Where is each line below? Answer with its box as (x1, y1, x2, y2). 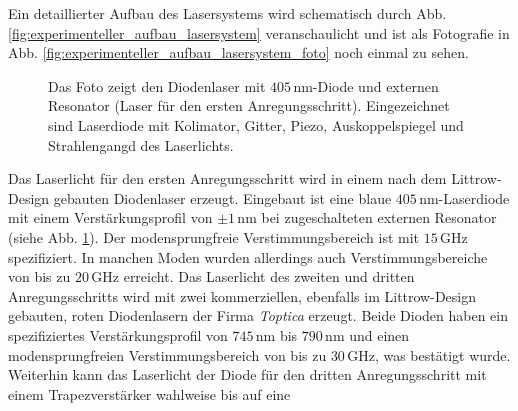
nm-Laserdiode (419, 187, 510, 208)
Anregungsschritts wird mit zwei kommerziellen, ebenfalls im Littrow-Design (8, 285, 476, 306)
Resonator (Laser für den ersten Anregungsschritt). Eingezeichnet (48, 95, 450, 116)
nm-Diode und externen (293, 75, 439, 96)
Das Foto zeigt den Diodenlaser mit (48, 75, 266, 96)
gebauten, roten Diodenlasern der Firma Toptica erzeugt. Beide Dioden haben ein (8, 305, 509, 326)
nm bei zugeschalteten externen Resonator (237, 207, 497, 228)
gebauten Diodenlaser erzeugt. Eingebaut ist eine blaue (53, 187, 392, 208)
